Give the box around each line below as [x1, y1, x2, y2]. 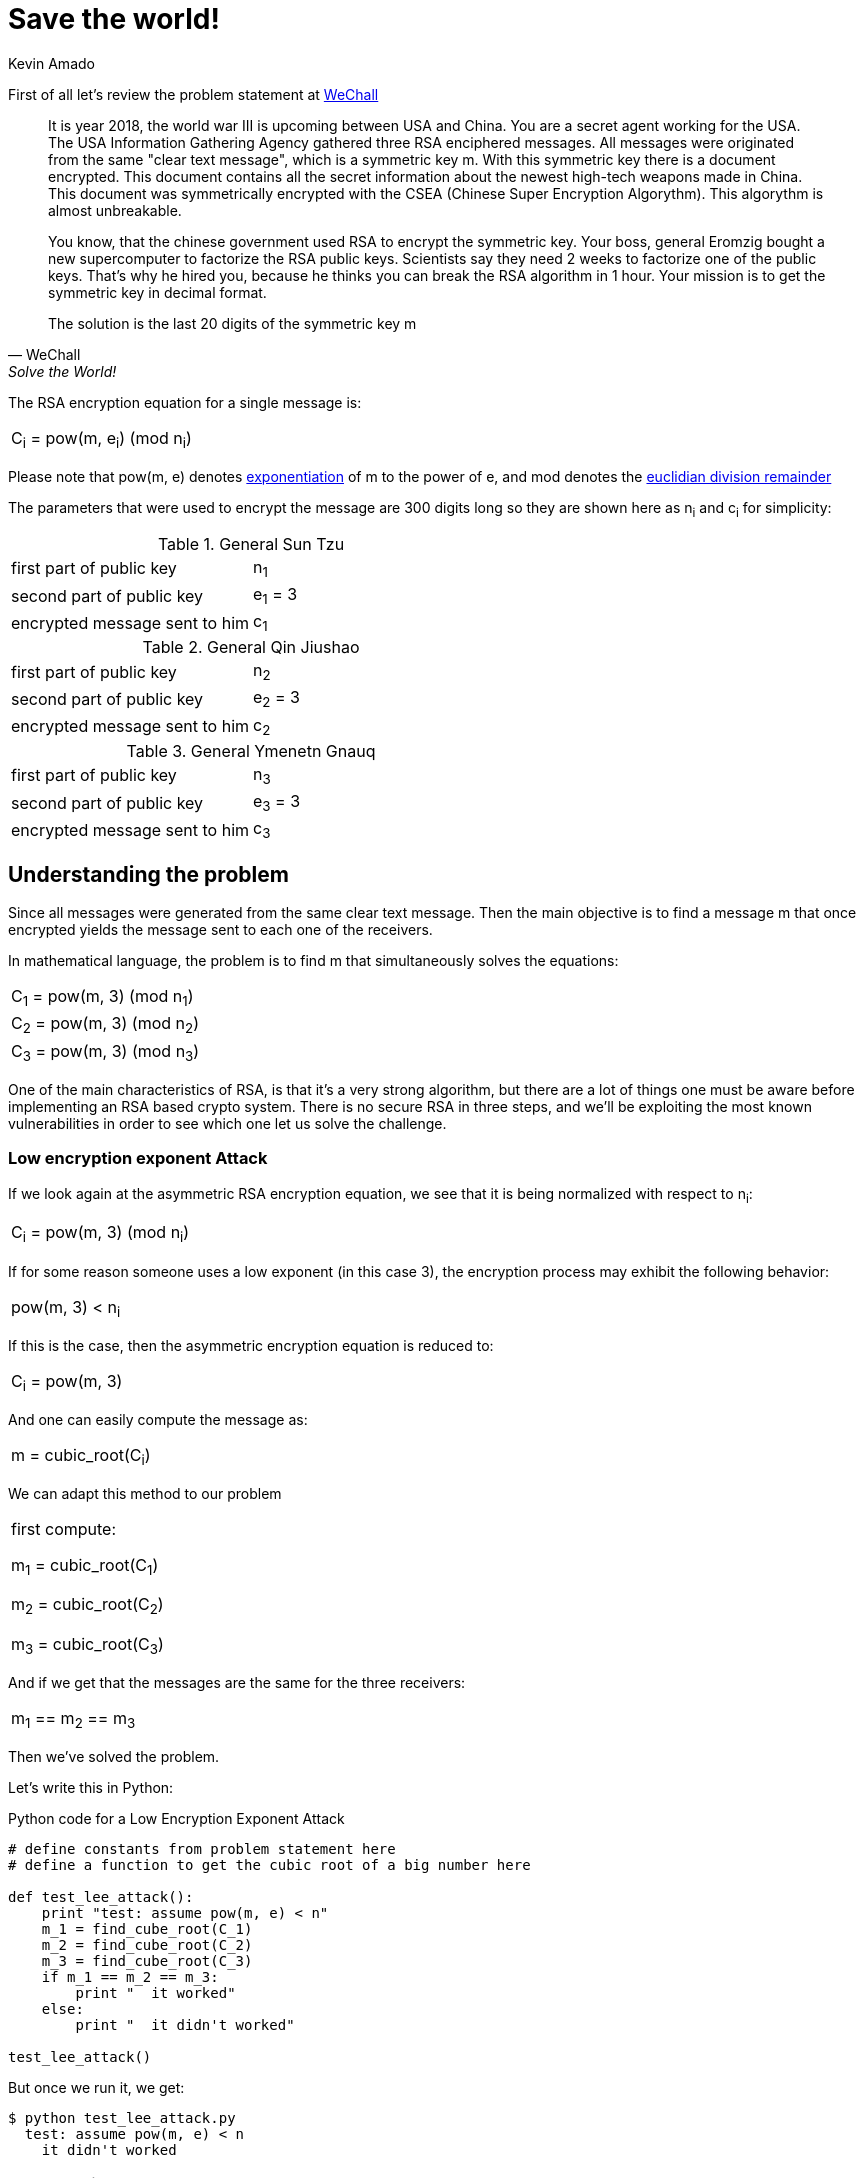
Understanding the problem [8, 861, 289, 887]
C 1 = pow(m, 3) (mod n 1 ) [11, 986, 194, 1010]
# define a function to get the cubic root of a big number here [8, 1856, 531, 1873]
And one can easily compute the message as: [8, 1410, 308, 1428]
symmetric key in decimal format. [48, 283, 267, 301]
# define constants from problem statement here [8, 1840, 396, 1857]
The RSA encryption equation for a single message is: [8, 393, 362, 411]
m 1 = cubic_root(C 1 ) [11, 1555, 159, 1579]
